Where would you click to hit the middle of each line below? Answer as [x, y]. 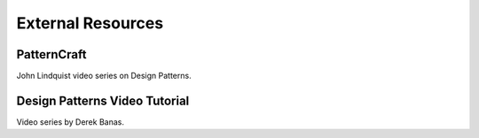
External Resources [90, 23]
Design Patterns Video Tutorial [103, 100]
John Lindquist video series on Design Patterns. [104, 76]
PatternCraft [51, 54]
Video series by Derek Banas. [70, 122]
